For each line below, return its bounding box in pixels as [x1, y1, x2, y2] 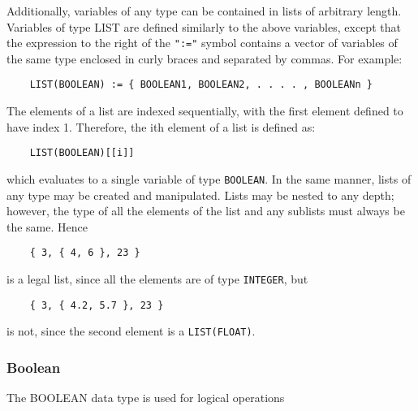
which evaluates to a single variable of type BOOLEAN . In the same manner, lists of [6, 170, 412, 187]
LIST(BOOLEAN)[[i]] [29, 147, 135, 159]
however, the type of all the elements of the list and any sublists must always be [6, 202, 405, 219]
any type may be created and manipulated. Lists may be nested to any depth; [6, 186, 394, 203]
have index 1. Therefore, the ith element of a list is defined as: [6, 118, 316, 135]
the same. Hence [6, 218, 88, 235]
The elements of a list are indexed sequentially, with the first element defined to [6, 102, 403, 119]
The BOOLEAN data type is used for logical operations [6, 389, 285, 406]
